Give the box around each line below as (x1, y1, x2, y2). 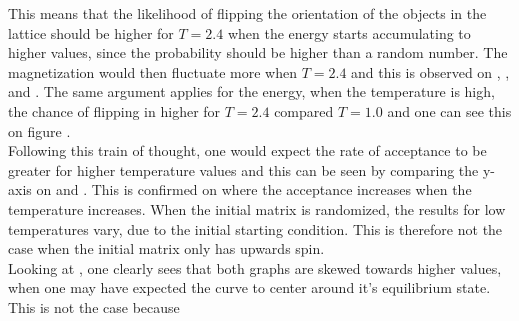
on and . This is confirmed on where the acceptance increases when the (36, 179, 472, 200)
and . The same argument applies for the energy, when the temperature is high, (8, 81, 495, 102)
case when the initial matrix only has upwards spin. (8, 238, 325, 259)
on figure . (8, 120, 71, 141)
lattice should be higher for (8, 22, 174, 43)
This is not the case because (8, 296, 180, 317)
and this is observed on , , (351, 61, 510, 82)
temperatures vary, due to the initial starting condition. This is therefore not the (8, 218, 503, 239)
